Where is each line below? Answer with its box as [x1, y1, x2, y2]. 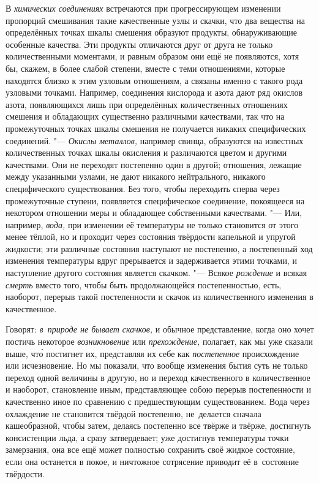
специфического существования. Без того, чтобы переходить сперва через [6, 182, 280, 194]
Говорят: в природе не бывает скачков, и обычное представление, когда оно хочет [6, 323, 314, 336]
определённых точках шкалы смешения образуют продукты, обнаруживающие [6, 26, 298, 39]
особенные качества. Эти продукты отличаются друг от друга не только [6, 37, 273, 50]
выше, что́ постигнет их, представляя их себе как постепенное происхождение [6, 347, 299, 359]
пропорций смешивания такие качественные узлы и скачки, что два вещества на [6, 13, 305, 26]
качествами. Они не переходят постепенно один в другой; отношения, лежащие [6, 158, 302, 171]
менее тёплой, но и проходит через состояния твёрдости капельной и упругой [6, 230, 296, 243]
